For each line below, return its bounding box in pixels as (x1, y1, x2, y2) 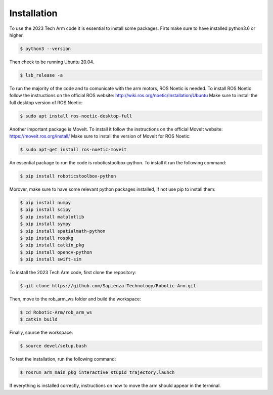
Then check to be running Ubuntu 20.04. (9, 59, 95, 65)
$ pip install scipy (20, 207, 71, 212)
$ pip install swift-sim (20, 256, 82, 262)
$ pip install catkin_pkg (20, 242, 84, 248)
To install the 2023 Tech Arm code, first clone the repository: (9, 270, 136, 276)
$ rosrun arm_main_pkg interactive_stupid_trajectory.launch (20, 370, 175, 375)
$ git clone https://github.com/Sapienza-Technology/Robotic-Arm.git (20, 283, 196, 289)
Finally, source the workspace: (9, 329, 73, 336)
